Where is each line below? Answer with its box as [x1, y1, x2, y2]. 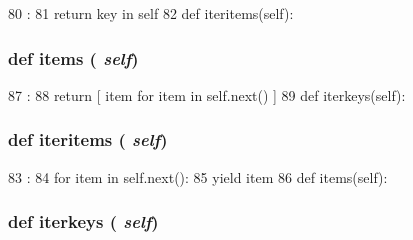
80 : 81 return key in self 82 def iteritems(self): [8, 3, 294, 23]
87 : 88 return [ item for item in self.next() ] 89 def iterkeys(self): [8, 84, 406, 105]
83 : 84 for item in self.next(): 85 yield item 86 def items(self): [8, 166, 388, 187]
